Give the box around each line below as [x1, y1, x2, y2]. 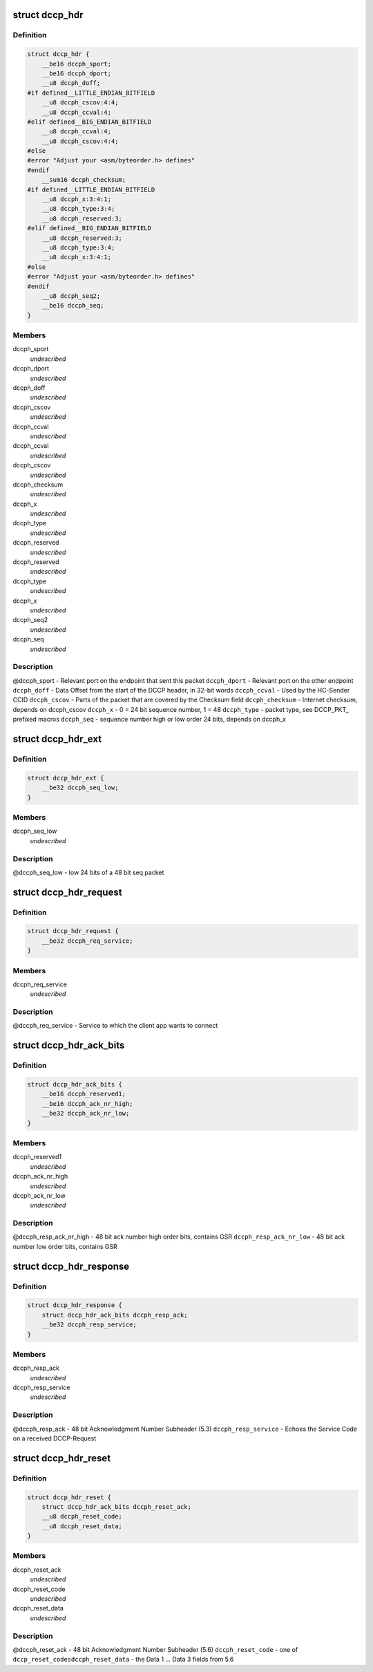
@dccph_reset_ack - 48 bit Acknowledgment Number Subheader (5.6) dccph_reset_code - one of [12, 1645, 298, 1653]
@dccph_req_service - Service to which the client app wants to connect [12, 1022, 218, 1030]
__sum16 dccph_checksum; [41, 176, 126, 184]
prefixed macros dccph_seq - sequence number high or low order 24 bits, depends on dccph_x [12, 715, 287, 724]
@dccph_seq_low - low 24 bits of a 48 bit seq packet [12, 868, 164, 876]
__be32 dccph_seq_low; [41, 784, 119, 791]
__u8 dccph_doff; [41, 79, 101, 87]
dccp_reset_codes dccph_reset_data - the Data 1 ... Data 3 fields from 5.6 [12, 1655, 234, 1664]
